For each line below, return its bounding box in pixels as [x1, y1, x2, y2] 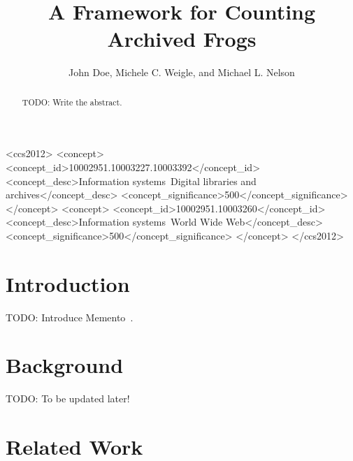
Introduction [6, 269, 130, 298]
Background [6, 351, 124, 379]
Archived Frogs [107, 24, 257, 53]
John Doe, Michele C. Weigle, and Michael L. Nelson [69, 65, 295, 80]
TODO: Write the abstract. [22, 96, 122, 108]
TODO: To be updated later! [6, 391, 130, 406]
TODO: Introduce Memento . [6, 309, 134, 324]
